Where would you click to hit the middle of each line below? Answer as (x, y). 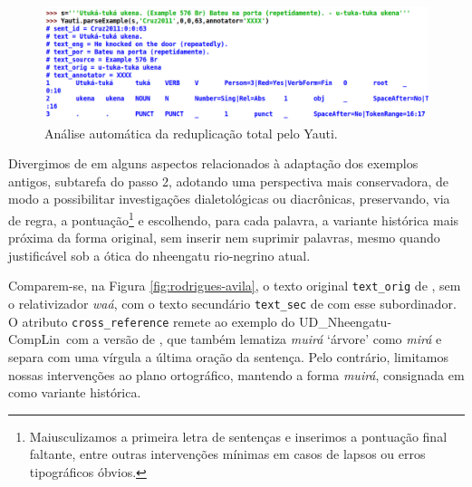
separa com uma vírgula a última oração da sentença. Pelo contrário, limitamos (228, 357)
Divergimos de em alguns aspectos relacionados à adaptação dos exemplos (213, 163)
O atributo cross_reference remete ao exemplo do (152, 321)
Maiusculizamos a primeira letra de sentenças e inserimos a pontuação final (238, 436)
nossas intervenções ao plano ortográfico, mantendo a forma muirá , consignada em (236, 374)
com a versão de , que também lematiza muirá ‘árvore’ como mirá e (254, 339)
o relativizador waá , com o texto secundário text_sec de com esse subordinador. (232, 304)
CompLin (34, 339)
